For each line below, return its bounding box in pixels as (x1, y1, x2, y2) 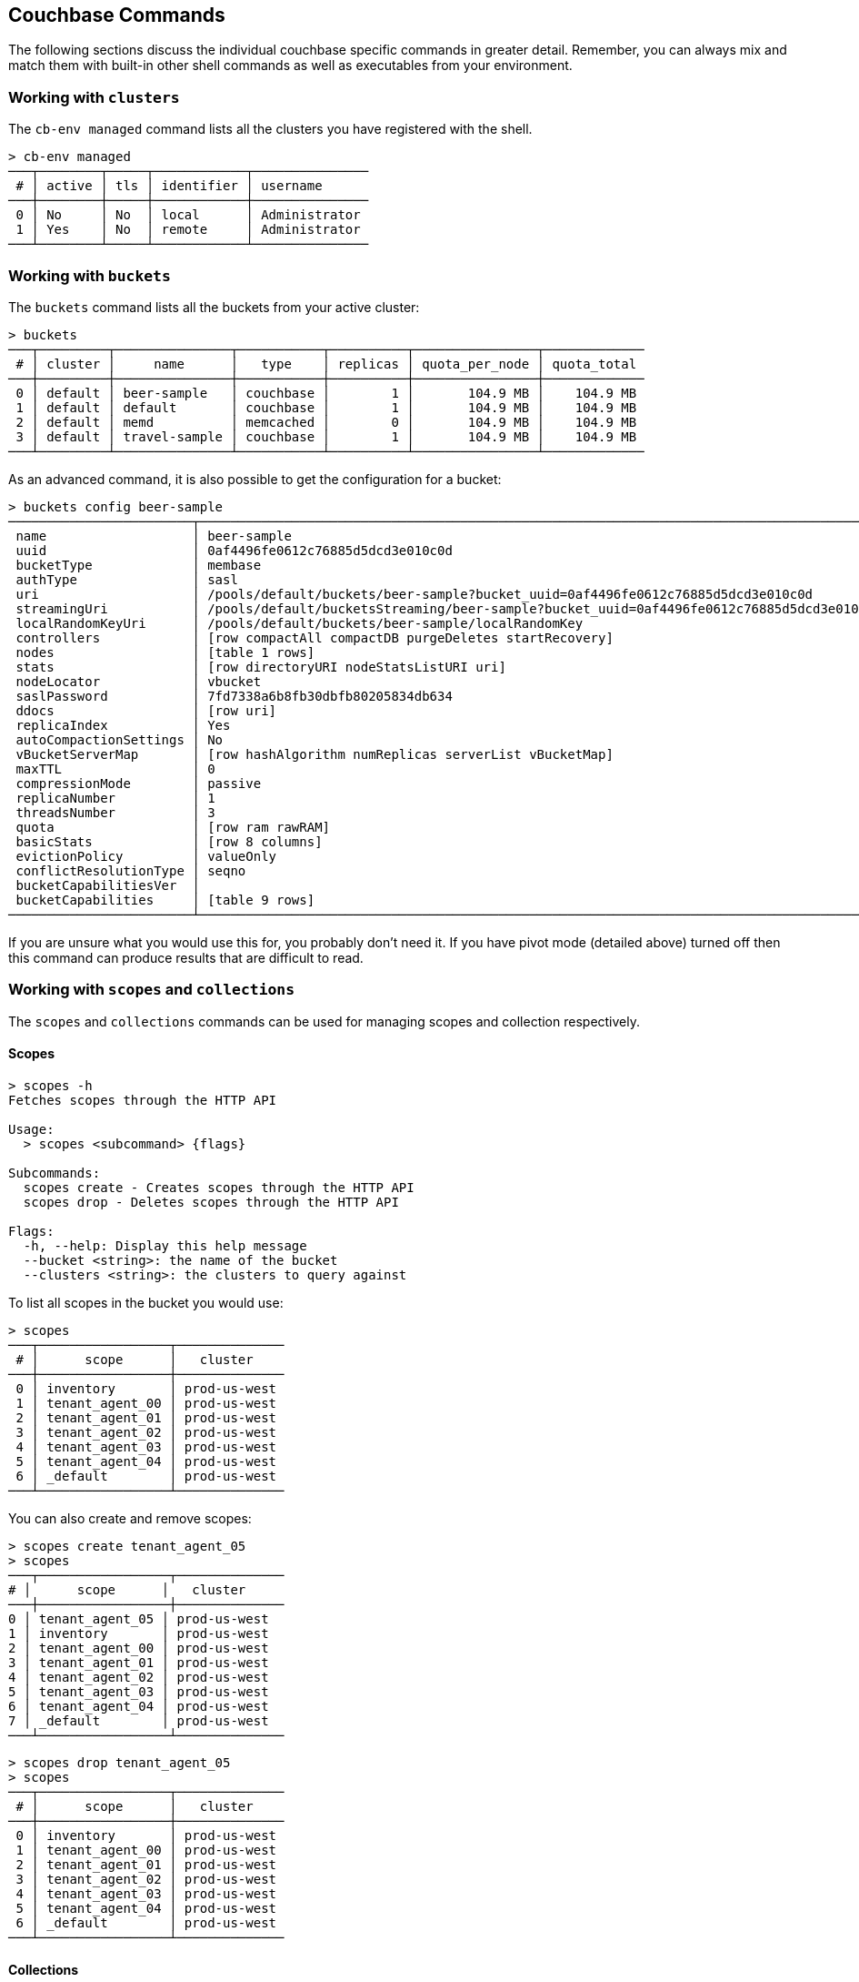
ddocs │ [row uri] (15, 703, 277, 718)
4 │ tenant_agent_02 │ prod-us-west (8, 1669, 269, 1684)
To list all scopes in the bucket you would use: (8, 1294, 284, 1310)
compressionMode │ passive (15, 775, 262, 791)
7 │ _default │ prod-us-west (8, 1713, 269, 1728)
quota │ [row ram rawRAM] (15, 819, 331, 834)
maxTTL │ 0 (15, 761, 215, 776)
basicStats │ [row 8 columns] (15, 834, 323, 849)
